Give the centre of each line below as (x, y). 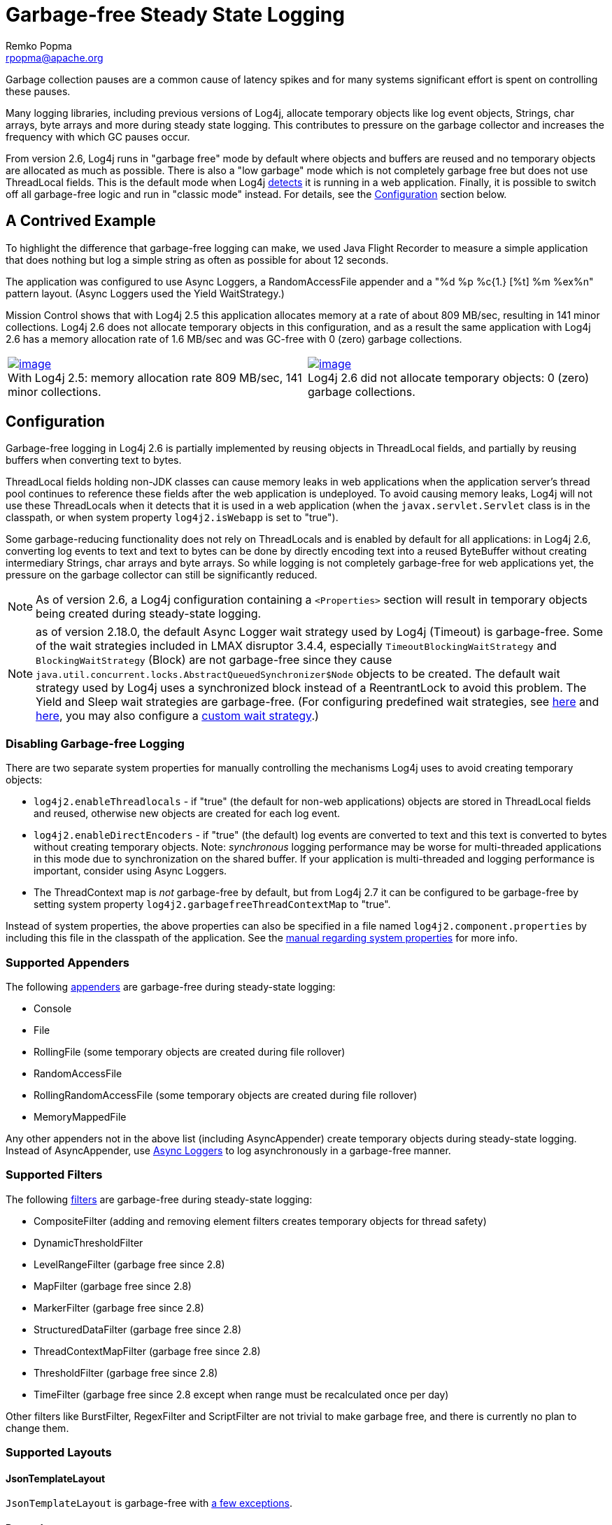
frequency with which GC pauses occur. (98, 136)
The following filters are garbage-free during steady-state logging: (159, 1199)
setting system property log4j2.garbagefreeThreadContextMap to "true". (212, 905)
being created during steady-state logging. (149, 614)
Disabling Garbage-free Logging (95, 743)
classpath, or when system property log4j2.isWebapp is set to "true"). (172, 518)
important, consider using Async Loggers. (130, 871)
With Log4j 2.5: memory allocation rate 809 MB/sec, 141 (155, 377)
